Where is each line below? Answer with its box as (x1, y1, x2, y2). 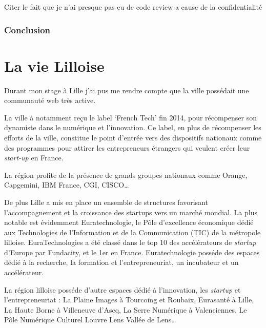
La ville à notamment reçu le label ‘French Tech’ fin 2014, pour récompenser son (4, 112, 257, 122)
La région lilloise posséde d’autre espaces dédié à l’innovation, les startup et (4, 284, 241, 295)
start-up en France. (4, 152, 64, 163)
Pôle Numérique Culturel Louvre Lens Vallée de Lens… (4, 314, 176, 325)
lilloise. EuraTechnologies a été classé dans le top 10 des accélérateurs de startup (4, 237, 256, 248)
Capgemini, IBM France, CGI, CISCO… (4, 179, 129, 190)
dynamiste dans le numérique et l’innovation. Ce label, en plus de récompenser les (4, 122, 261, 133)
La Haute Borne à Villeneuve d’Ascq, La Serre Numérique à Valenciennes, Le (4, 304, 247, 315)
